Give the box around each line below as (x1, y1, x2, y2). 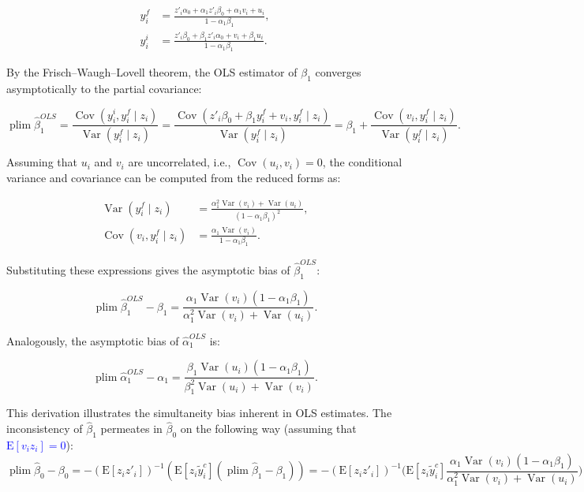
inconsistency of (6, 420, 83, 437)
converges (315, 64, 361, 80)
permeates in (100, 420, 163, 437)
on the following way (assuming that (180, 420, 357, 437)
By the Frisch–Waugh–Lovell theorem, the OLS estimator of (6, 64, 298, 80)
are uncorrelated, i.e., (128, 154, 231, 170)
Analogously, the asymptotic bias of (6, 332, 179, 348)
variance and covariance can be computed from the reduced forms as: (6, 169, 341, 185)
